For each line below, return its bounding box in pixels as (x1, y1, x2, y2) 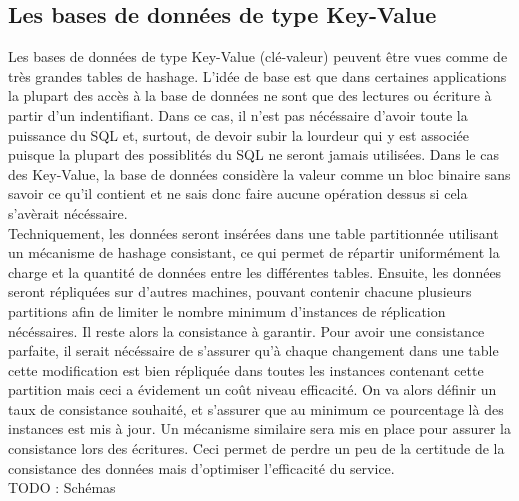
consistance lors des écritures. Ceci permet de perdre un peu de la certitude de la (8, 438, 505, 459)
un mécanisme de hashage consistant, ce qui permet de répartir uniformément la (8, 242, 500, 263)
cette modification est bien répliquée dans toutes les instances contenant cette (8, 359, 484, 380)
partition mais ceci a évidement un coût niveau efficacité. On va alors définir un (8, 379, 497, 400)
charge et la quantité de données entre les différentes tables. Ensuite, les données (8, 261, 502, 282)
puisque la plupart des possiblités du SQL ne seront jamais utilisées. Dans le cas (8, 144, 499, 165)
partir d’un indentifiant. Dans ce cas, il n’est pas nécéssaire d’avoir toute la (8, 104, 468, 125)
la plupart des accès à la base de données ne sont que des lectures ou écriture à (8, 85, 492, 106)
